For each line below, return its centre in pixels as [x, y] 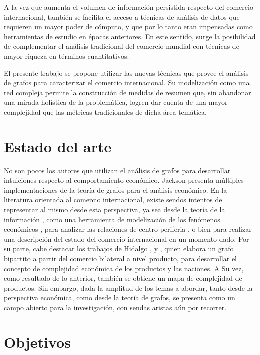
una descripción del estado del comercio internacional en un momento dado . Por [127, 239]
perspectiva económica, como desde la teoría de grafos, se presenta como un [120, 298]
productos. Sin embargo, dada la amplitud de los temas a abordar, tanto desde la [128, 288]
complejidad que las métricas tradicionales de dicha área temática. [105, 111]
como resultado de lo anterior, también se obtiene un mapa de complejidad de [123, 278]
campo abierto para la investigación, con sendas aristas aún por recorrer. [115, 307]
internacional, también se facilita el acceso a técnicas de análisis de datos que [122, 16]
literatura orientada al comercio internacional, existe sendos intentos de [113, 200]
